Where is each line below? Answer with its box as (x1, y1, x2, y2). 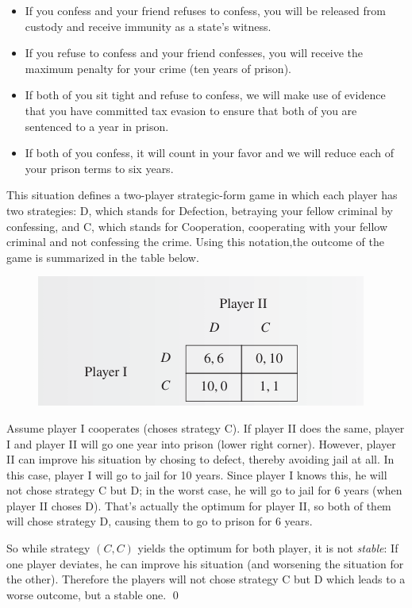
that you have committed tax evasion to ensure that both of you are (25, 102, 357, 118)
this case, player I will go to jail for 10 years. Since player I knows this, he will (6, 466, 387, 483)
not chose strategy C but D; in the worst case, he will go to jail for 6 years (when (6, 482, 402, 498)
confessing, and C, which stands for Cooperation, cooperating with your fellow (6, 217, 388, 234)
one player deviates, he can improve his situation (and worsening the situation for (6, 555, 404, 571)
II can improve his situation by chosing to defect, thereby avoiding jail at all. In (6, 451, 395, 468)
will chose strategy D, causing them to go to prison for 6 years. (6, 513, 313, 529)
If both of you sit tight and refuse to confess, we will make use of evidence (25, 87, 386, 103)
